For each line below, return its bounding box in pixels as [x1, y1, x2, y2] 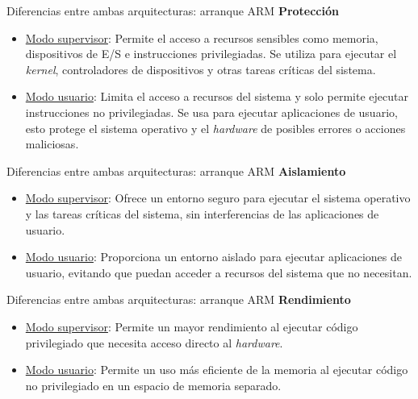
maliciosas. [25, 135, 79, 152]
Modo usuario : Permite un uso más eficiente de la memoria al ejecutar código [25, 361, 408, 378]
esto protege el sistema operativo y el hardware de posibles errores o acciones [25, 119, 406, 136]
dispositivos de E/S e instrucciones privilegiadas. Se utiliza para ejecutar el [25, 45, 397, 62]
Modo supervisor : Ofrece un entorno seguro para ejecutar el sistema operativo [25, 189, 411, 206]
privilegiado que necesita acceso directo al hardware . [25, 334, 283, 351]
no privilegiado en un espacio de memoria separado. [25, 376, 282, 393]
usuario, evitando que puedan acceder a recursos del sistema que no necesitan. [25, 264, 412, 281]
